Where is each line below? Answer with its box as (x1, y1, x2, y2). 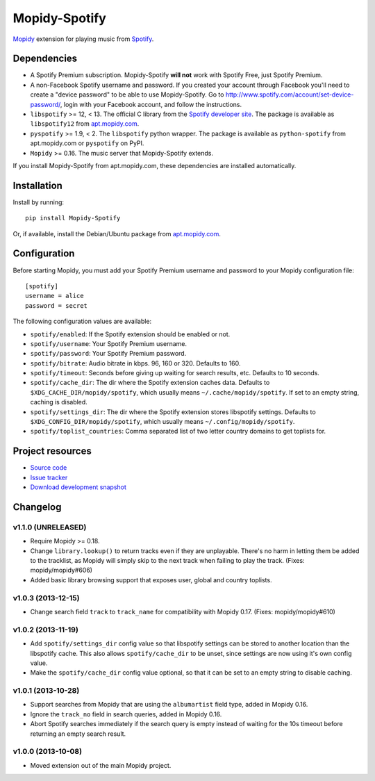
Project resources (12, 445, 92, 457)
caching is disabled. (30, 398, 88, 406)
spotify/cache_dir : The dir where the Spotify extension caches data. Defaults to (30, 379, 270, 387)
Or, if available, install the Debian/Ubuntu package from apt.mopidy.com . (12, 229, 222, 238)
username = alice (25, 292, 84, 300)
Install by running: (12, 198, 65, 206)
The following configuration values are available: (12, 317, 152, 326)
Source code (30, 463, 67, 472)
